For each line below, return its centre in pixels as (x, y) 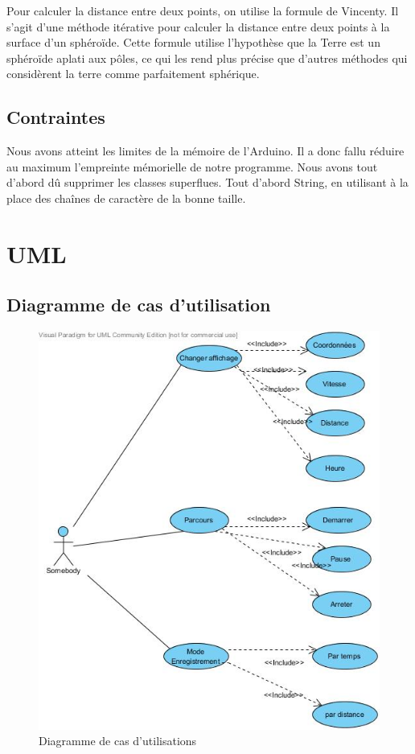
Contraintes (56, 117)
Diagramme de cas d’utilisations (118, 741)
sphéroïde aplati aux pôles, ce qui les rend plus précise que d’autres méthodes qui (207, 58)
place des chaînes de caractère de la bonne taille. (126, 198)
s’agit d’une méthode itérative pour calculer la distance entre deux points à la (198, 26)
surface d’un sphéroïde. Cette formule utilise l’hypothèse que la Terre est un (193, 42)
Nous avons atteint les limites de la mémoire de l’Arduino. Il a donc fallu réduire (205, 151)
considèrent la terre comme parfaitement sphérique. (133, 74)
